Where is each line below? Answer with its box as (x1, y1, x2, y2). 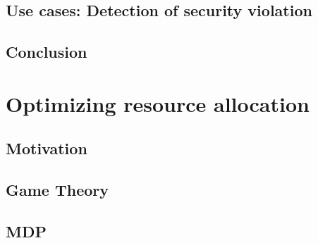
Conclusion (6, 41, 87, 63)
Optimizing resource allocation (6, 89, 310, 118)
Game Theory (6, 179, 109, 201)
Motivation (6, 137, 87, 159)
